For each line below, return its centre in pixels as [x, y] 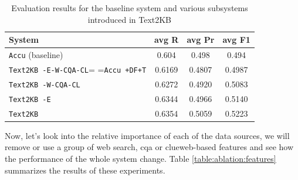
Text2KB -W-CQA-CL [45, 85]
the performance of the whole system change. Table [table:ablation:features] [140, 158]
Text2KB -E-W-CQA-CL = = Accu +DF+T [78, 69]
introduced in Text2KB [130, 19]
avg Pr [201, 40]
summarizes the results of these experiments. [85, 170]
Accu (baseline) [36, 55]
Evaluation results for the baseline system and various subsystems [130, 8]
